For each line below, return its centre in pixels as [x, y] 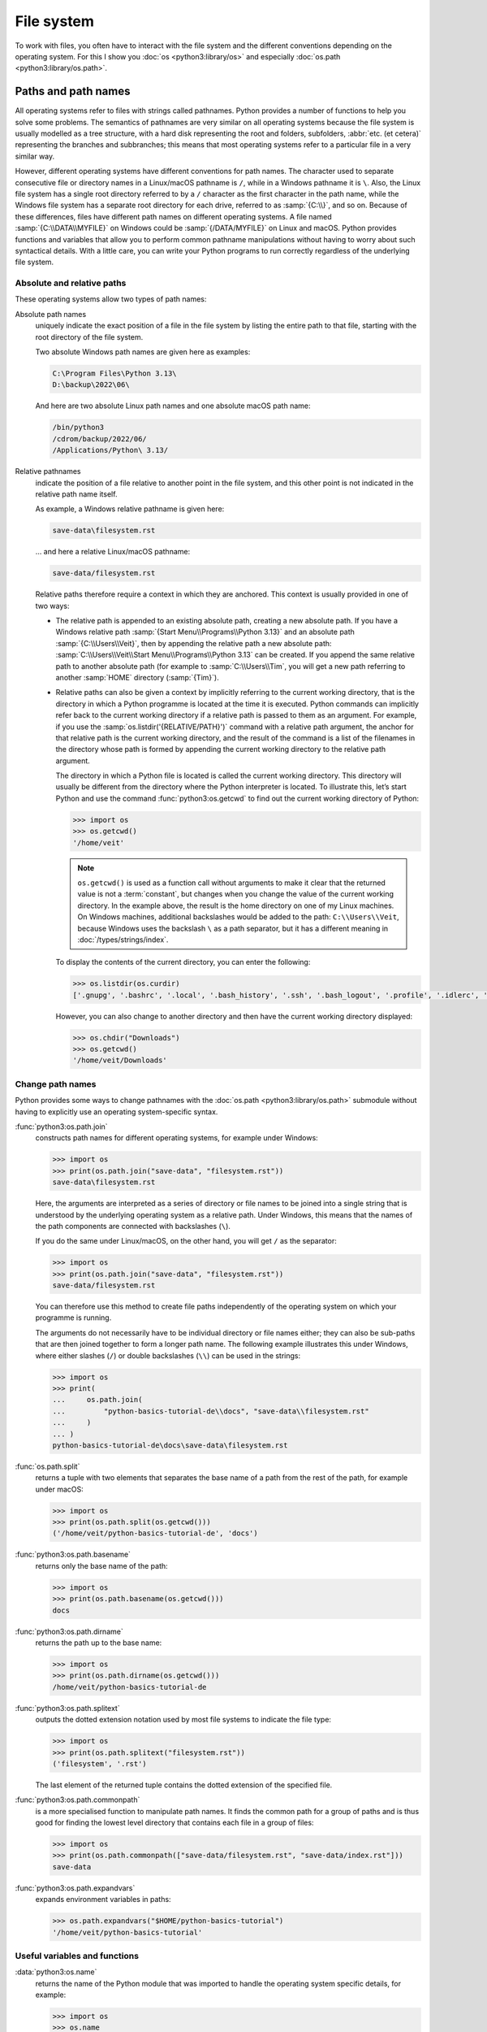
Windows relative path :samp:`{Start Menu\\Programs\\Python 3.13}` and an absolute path [205, 632]
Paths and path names [73, 91]
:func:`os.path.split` [47, 1466]
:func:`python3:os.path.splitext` [68, 1708]
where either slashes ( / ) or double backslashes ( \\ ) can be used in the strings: [168, 1355]
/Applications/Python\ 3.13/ [110, 450]
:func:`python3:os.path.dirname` [69, 1631]
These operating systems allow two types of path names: [111, 299]
